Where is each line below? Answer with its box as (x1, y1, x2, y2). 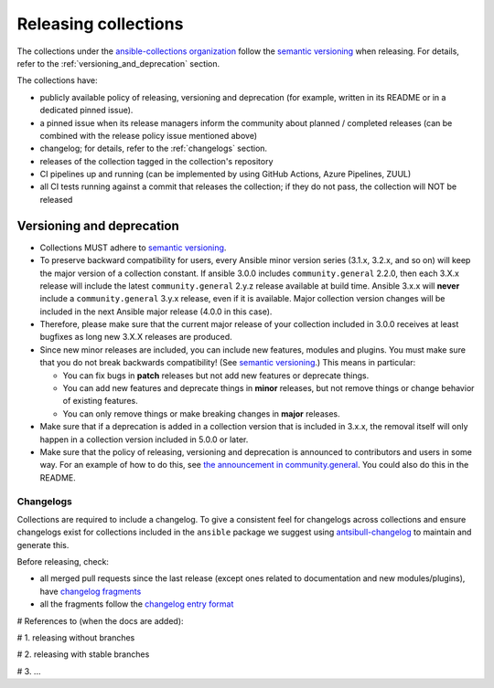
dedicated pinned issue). (39, 105, 134, 116)
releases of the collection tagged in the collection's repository (39, 155, 274, 166)
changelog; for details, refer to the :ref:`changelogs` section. (39, 143, 268, 154)
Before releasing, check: (16, 556, 110, 567)
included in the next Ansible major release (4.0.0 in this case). (39, 306, 273, 317)
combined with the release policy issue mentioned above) (39, 130, 258, 141)
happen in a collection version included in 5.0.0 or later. (39, 434, 249, 445)
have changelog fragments (39, 586, 142, 597)
